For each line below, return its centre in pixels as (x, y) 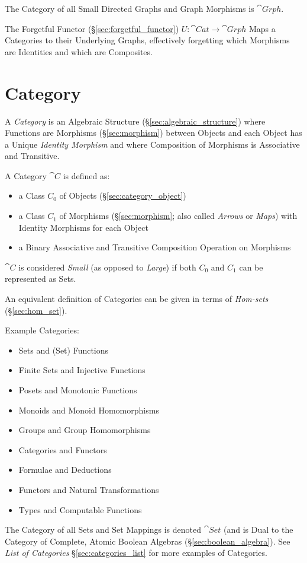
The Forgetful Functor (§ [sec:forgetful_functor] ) (92, 28)
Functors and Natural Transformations (89, 489)
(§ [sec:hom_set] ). (36, 310)
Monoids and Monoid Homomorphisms (89, 410)
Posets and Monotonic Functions (78, 390)
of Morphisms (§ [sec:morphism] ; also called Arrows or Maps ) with (178, 216)
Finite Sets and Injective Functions (82, 370)
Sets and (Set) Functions (64, 350)
